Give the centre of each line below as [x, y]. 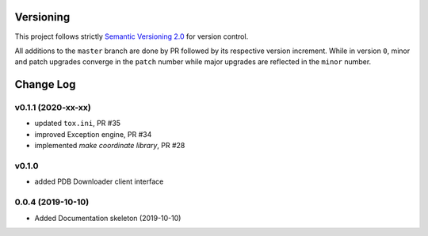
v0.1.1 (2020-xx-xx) [53, 108]
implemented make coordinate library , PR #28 [110, 146]
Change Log [45, 84]
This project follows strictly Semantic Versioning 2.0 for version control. [132, 36]
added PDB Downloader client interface [99, 181]
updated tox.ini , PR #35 [78, 124]
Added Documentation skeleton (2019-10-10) [108, 218]
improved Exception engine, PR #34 [93, 134]
